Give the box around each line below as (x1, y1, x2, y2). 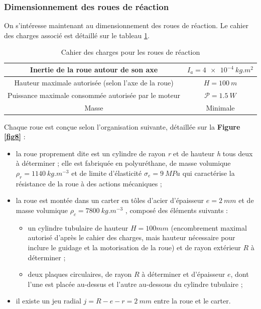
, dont (230, 269, 249, 279)
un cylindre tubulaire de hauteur (28, 222, 128, 233)
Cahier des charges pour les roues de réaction (61, 47, 200, 57)
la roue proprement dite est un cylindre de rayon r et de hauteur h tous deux (16, 148, 253, 158)
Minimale (206, 102, 235, 113)
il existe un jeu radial (16, 295, 81, 306)
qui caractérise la (182, 168, 235, 178)
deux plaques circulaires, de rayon (28, 269, 132, 279)
